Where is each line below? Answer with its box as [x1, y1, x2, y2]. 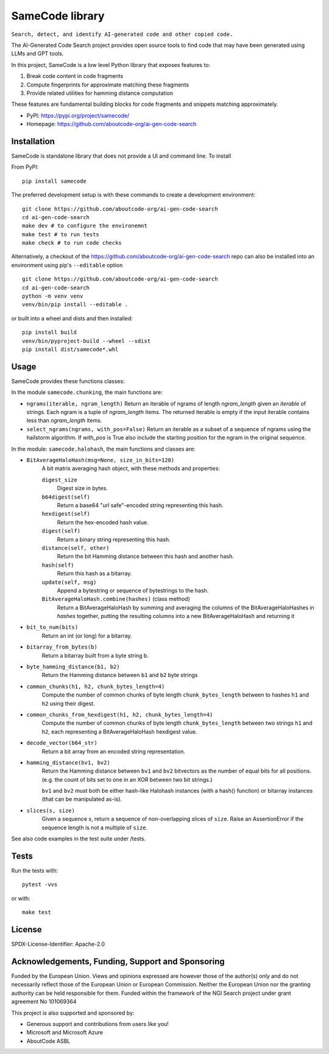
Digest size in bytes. [57, 485, 108, 492]
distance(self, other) [41, 544, 110, 551]
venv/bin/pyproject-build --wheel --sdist [22, 337, 151, 344]
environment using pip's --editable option [11, 261, 123, 269]
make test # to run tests [22, 231, 100, 237]
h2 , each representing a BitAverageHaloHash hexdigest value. [41, 728, 197, 735]
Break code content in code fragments [26, 72, 124, 80]
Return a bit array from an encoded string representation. [41, 748, 186, 755]
